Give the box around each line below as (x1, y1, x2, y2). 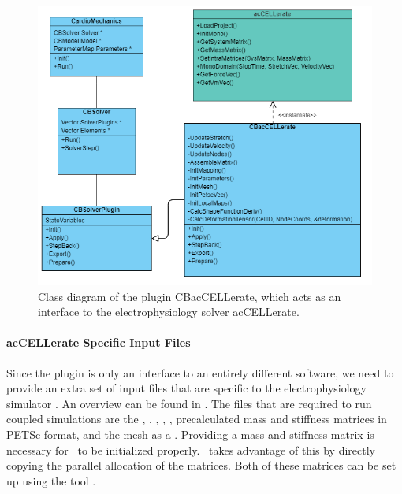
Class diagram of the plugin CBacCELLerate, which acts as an (38, 288, 341, 304)
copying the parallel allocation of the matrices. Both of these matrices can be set (6, 457, 396, 474)
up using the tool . (6, 472, 96, 488)
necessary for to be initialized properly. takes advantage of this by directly (6, 441, 375, 458)
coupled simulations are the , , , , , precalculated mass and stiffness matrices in (6, 410, 387, 427)
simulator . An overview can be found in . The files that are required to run (6, 395, 372, 411)
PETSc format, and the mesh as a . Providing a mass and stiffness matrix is (6, 426, 374, 443)
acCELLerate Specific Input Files (6, 334, 191, 351)
